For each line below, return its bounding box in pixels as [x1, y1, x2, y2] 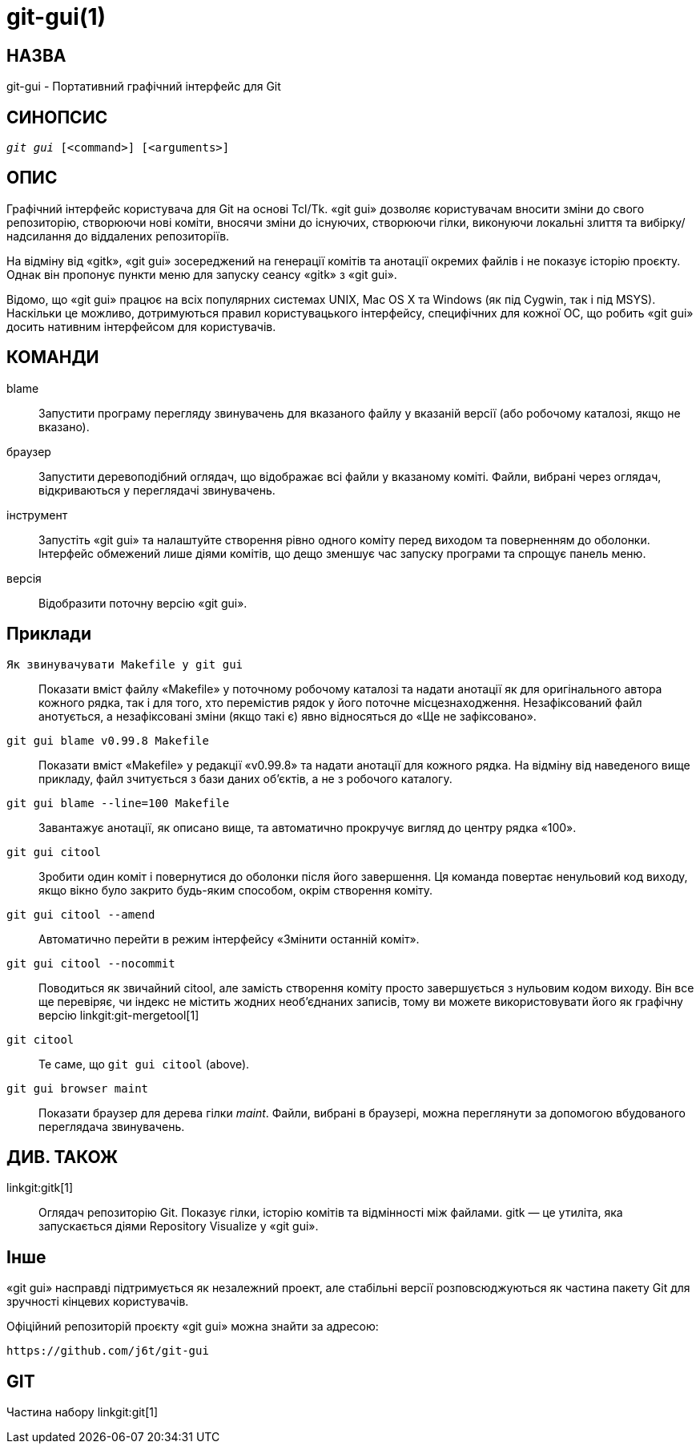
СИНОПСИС [6, 107, 108, 127]
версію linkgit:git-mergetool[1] [38, 1008, 199, 1022]
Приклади [6, 624, 92, 644]
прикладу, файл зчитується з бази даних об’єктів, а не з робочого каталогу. [38, 771, 453, 786]
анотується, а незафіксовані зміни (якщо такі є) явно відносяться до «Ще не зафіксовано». [38, 709, 537, 723]
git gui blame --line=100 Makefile [6, 796, 230, 810]
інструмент [6, 507, 68, 522]
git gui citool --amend [6, 907, 155, 921]
